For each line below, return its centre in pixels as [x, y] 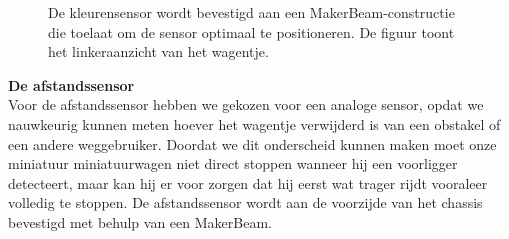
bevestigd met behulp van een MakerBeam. [140, 221]
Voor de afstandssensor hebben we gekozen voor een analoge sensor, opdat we [246, 104]
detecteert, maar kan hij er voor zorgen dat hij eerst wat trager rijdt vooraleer [248, 182]
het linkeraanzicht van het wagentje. [158, 51]
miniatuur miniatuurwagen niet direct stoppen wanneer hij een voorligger [233, 163]
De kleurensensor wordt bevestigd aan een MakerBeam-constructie [251, 12]
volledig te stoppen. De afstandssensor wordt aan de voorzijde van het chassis [245, 202]
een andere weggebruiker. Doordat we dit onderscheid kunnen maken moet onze [252, 143]
